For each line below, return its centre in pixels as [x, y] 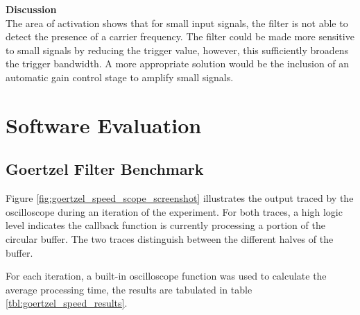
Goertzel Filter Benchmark [105, 169]
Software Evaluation [104, 125]
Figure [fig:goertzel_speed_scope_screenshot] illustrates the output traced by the [180, 198]
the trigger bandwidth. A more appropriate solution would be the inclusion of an [178, 63]
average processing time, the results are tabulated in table [129, 289]
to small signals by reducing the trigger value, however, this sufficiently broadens [177, 50]
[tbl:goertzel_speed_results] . [67, 303]
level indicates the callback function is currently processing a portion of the [165, 225]
